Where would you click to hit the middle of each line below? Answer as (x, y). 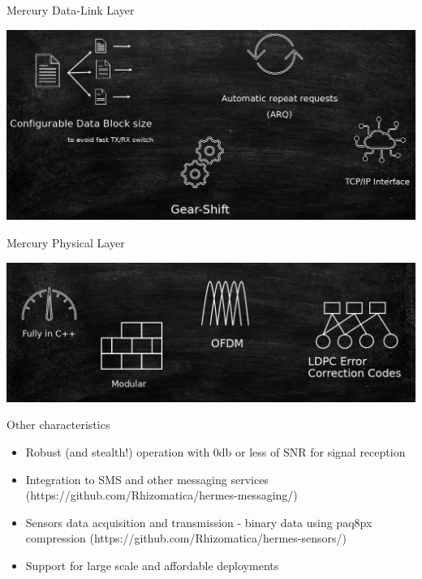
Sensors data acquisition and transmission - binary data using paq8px (199, 522)
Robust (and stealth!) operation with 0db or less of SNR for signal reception (215, 452)
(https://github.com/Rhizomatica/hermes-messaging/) (161, 495)
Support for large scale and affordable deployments (152, 565)
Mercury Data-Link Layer (71, 10)
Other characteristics (58, 425)
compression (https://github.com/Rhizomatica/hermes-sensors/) (186, 538)
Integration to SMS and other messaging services (147, 479)
